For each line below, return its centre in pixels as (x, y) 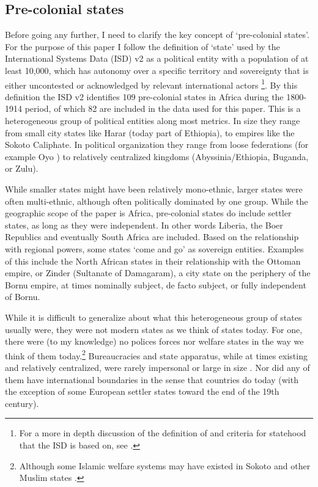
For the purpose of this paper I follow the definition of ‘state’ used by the (142, 46)
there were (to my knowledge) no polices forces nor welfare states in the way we (154, 341)
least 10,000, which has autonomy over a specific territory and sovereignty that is (157, 70)
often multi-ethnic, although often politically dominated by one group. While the (157, 201)
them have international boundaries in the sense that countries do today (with (152, 379)
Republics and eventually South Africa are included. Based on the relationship (152, 237)
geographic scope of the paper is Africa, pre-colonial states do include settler (148, 213)
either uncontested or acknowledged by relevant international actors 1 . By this (151, 84)
